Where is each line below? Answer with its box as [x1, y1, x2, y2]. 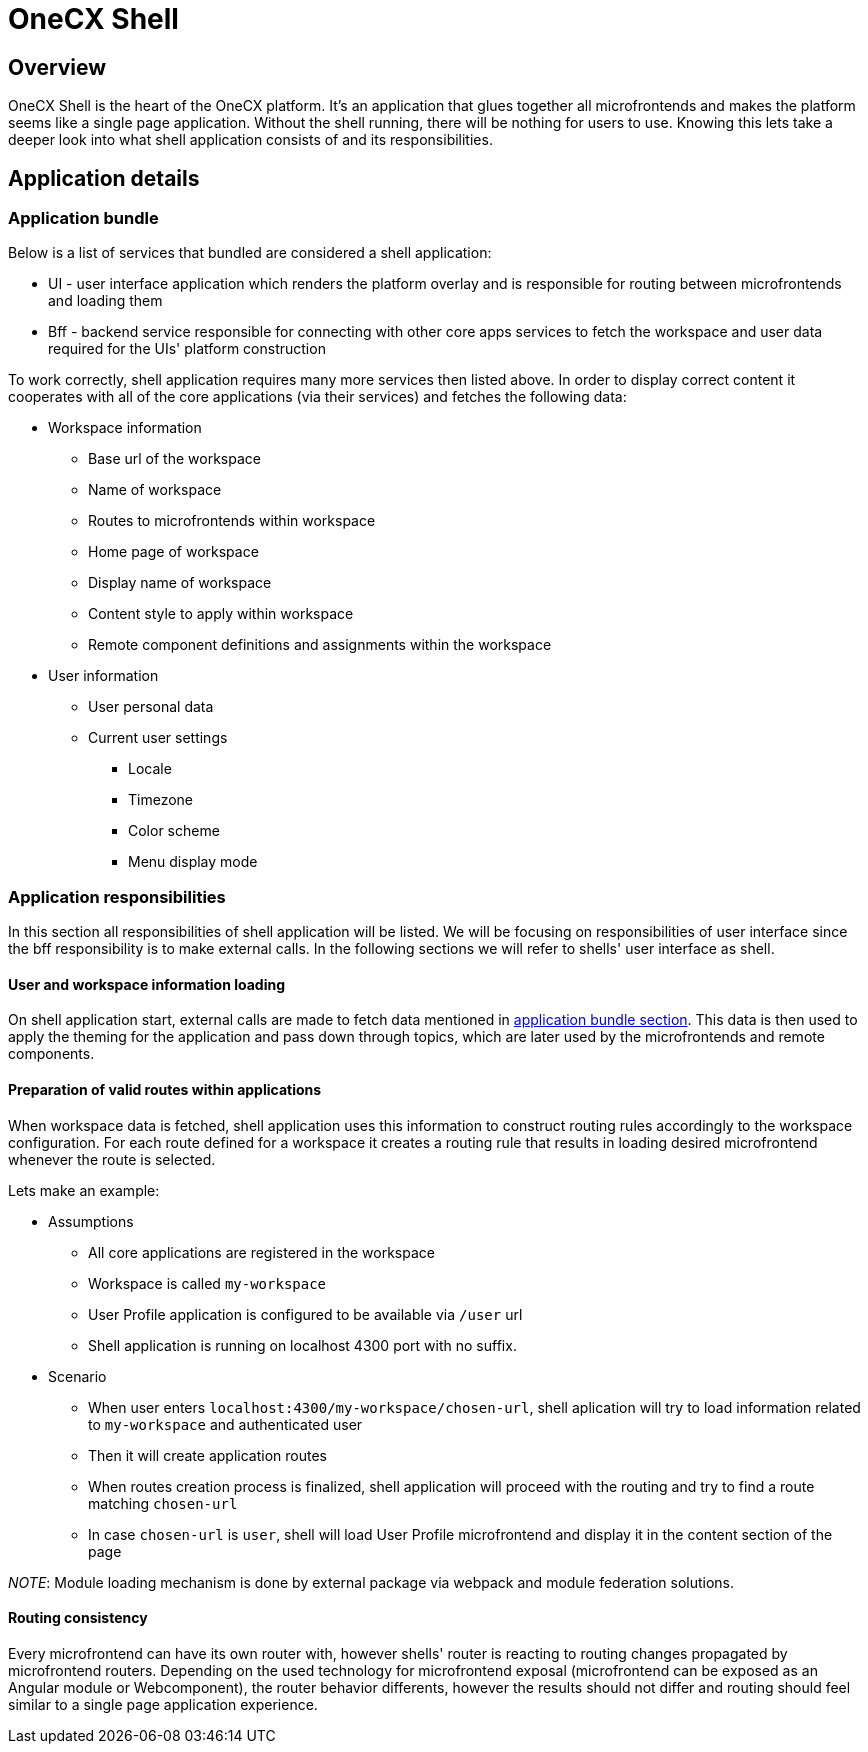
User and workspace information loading [8, 975, 286, 993]
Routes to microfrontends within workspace [88, 512, 376, 530]
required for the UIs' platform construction [48, 340, 326, 358]
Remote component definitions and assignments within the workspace [88, 636, 552, 654]
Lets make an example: [8, 1181, 160, 1199]
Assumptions [48, 1212, 134, 1230]
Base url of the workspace [88, 450, 261, 468]
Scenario [48, 1367, 107, 1385]
